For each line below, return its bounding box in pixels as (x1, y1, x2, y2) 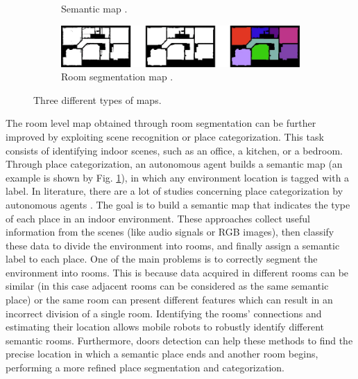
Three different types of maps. (33, 92, 162, 107)
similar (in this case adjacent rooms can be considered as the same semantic (6, 279, 329, 293)
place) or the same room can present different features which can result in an (6, 292, 333, 307)
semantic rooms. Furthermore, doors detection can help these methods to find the (6, 333, 353, 347)
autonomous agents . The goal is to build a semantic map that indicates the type (6, 197, 350, 211)
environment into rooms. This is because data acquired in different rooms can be (6, 265, 349, 279)
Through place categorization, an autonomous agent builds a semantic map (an (6, 157, 343, 171)
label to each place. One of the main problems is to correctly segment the (6, 252, 318, 266)
